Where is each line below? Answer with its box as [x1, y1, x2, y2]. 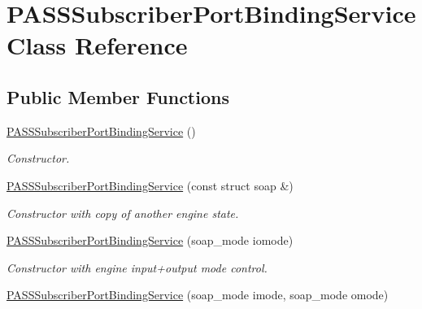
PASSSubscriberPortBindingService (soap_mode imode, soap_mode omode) [7, 286, 389, 303]
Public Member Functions [7, 84, 229, 109]
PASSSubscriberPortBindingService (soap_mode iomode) [7, 232, 294, 249]
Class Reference [7, 28, 188, 62]
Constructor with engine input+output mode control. [7, 259, 268, 276]
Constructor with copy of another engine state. [7, 204, 239, 221]
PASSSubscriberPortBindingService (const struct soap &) [7, 176, 294, 194]
